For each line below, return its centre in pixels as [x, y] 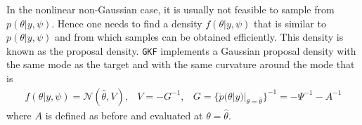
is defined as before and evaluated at [124, 115]
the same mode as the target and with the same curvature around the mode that [181, 64]
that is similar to [290, 23]
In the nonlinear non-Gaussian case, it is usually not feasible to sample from [170, 9]
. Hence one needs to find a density [127, 23]
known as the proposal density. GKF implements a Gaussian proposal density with [181, 50]
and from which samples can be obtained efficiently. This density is [199, 37]
